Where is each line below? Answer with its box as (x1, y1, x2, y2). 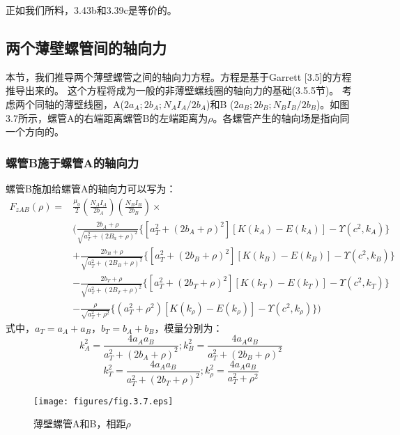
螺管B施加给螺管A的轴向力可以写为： (6, 181, 176, 195)
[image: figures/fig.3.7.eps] (33, 396, 174, 406)
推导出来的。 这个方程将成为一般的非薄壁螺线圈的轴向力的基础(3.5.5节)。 (6, 83, 339, 98)
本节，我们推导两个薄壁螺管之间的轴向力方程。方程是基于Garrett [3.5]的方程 (6, 69, 352, 84)
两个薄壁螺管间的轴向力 (6, 36, 167, 58)
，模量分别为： (154, 320, 223, 335)
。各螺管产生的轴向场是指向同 (213, 110, 350, 125)
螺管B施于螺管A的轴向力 (6, 153, 139, 171)
